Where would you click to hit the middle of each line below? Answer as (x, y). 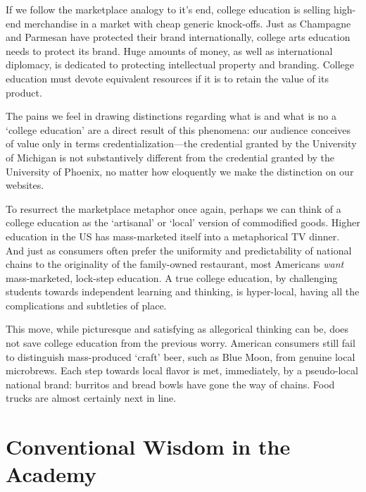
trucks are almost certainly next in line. (91, 398)
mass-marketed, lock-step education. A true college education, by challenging (172, 277)
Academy (51, 474)
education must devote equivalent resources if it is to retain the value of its (167, 78)
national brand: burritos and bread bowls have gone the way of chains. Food (170, 384)
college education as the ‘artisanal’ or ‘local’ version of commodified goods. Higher (183, 222)
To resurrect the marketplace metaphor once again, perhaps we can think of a (173, 208)
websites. (25, 185)
